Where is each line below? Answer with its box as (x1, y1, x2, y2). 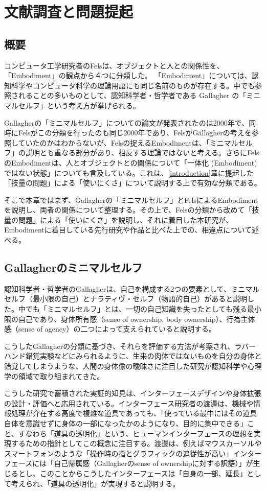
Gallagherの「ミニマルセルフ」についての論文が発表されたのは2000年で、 (4, 117, 249, 128)
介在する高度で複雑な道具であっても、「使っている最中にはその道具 (32, 408, 257, 418)
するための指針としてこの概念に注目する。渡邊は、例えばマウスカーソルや (11, 438, 262, 449)
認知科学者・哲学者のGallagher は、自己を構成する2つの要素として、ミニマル (4, 283, 260, 294)
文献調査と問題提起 (4, 1, 134, 22)
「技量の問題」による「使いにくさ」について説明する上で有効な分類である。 (4, 177, 261, 188)
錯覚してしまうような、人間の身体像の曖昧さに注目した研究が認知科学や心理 (4, 361, 262, 371)
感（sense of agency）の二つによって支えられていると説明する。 (4, 323, 216, 334)
